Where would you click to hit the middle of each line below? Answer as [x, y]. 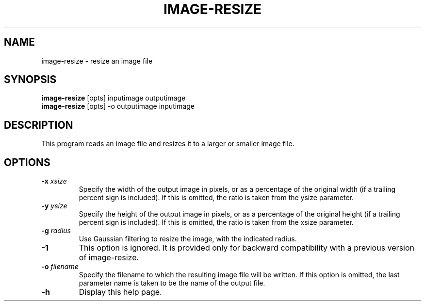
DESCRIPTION [39, 125]
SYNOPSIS [30, 80]
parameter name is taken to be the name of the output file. [172, 283]
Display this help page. [120, 292]
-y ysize [54, 206]
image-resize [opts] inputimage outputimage [114, 98]
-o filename [60, 267]
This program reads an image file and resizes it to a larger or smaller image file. [168, 144]
